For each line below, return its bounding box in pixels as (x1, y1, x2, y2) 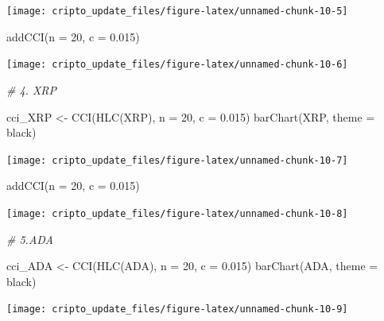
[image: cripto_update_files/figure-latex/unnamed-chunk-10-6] (6, 59, 348, 71)
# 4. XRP (6, 81, 57, 98)
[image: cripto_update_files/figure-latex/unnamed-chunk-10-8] (6, 207, 348, 219)
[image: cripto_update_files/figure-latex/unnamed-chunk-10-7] (6, 154, 348, 166)
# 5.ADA (6, 230, 53, 247)
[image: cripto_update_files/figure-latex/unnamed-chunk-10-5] (6, 6, 348, 17)
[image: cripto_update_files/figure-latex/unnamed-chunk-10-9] (6, 304, 348, 315)
